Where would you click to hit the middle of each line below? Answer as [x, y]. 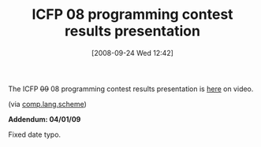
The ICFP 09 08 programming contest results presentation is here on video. [131, 89]
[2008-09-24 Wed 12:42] [132, 53]
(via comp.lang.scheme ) [47, 104]
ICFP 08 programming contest [132, 15]
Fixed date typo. [35, 134]
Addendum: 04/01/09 [45, 119]
